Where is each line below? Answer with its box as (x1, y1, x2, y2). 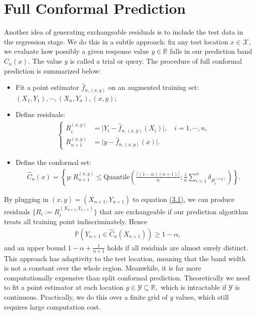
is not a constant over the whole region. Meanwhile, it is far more (4, 263, 201, 273)
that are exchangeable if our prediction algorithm (99, 206, 248, 216)
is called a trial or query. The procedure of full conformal (70, 56, 242, 66)
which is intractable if (160, 282, 226, 292)
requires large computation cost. (4, 301, 101, 312)
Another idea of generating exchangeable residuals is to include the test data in (4, 27, 243, 37)
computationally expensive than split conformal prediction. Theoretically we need (4, 272, 250, 282)
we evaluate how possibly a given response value (4, 46, 149, 56)
